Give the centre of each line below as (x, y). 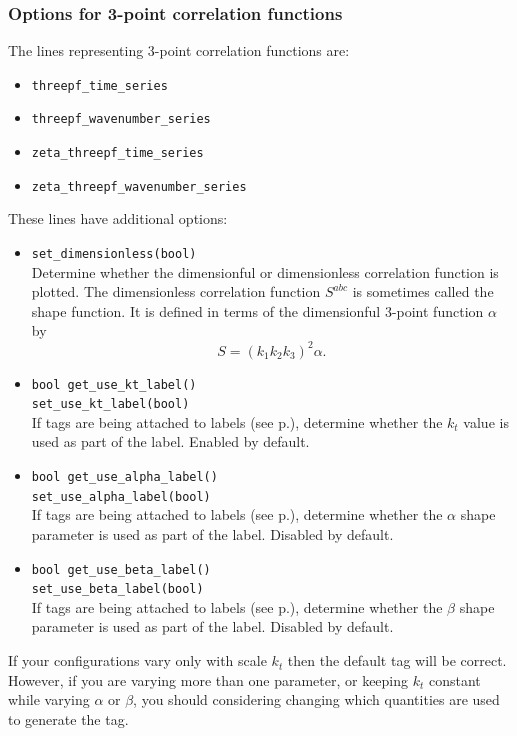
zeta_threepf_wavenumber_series (139, 186)
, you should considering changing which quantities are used (316, 699)
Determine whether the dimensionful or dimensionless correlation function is (265, 271)
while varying (49, 699)
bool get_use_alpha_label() (124, 477)
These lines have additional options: (118, 218)
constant (454, 679)
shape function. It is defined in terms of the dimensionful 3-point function (257, 310)
